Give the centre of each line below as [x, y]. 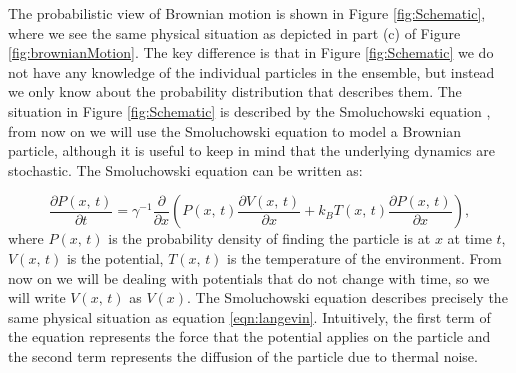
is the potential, [115, 257]
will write [37, 297]
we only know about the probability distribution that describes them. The [235, 91]
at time [469, 238]
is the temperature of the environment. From [364, 257]
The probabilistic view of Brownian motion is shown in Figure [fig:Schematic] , [247, 13]
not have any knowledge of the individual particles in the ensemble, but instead [251, 71]
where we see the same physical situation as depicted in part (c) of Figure [234, 32]
